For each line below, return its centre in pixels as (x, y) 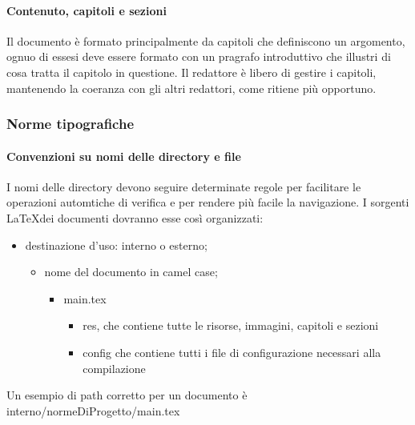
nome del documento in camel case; (131, 272)
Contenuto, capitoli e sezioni (87, 10)
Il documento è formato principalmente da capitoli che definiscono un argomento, (206, 40)
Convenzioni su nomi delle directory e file (124, 156)
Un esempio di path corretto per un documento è (127, 395)
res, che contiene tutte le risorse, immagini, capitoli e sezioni (231, 325)
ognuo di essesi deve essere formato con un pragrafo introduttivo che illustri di (199, 56)
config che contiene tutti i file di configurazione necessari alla (232, 352)
